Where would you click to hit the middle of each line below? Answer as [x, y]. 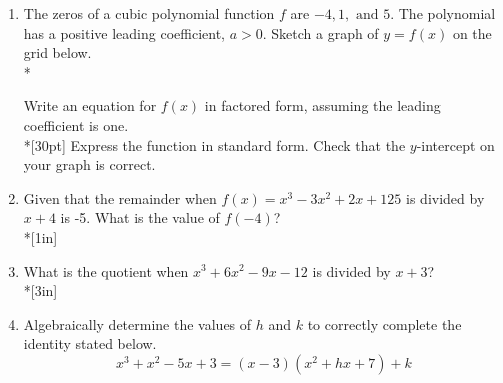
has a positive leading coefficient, [124, 32]
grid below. [57, 52]
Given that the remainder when [120, 197]
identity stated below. [90, 343]
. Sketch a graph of [320, 32]
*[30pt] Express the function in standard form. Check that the [214, 144]
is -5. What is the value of [140, 217]
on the [472, 32]
